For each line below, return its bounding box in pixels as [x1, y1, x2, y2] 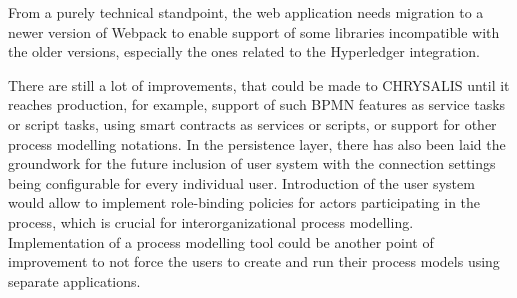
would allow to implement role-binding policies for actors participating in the [8, 192, 481, 213]
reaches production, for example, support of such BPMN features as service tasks [8, 94, 506, 115]
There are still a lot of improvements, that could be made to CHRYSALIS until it [8, 74, 510, 95]
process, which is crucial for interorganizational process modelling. [8, 211, 414, 232]
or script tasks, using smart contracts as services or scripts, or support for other [8, 113, 497, 134]
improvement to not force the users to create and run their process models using [8, 251, 500, 272]
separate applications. [8, 270, 141, 291]
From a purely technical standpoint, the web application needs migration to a [8, 2, 484, 22]
